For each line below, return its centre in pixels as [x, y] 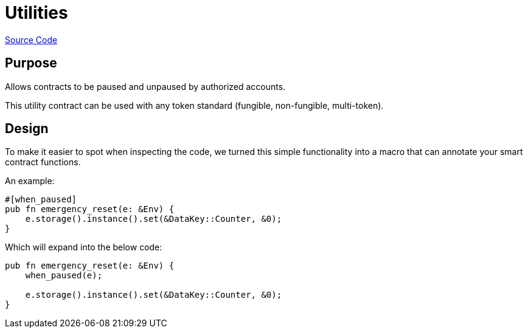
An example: [30, 181]
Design [27, 129]
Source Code [31, 39]
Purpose [31, 63]
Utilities [36, 13]
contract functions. [43, 162]
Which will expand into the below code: [84, 247]
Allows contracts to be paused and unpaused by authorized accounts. [145, 86]
